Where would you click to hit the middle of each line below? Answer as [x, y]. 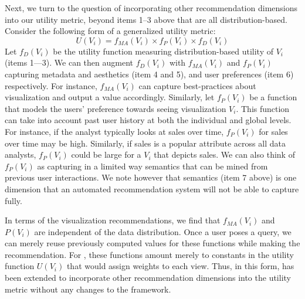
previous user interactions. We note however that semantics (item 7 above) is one [151, 177]
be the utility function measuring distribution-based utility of [163, 51]
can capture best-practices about [197, 85]
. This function [263, 108]
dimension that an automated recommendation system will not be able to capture [152, 188]
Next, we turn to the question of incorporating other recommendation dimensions [151, 8]
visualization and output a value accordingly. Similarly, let [110, 97]
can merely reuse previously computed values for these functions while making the [152, 243]
